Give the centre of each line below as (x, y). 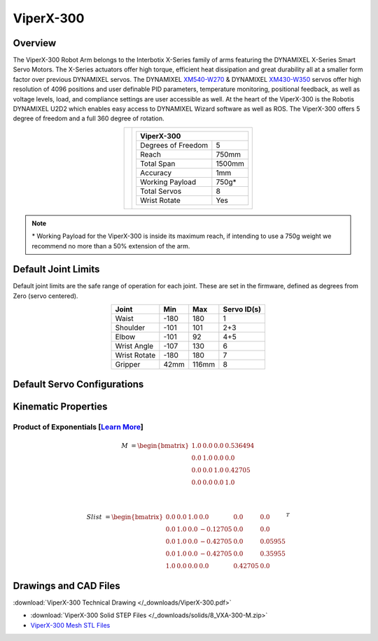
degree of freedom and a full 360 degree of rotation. (89, 118)
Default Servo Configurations (78, 384)
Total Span (158, 163)
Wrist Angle (134, 346)
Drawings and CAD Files (66, 585)
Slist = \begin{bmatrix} (125, 517)
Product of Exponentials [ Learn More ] (78, 427)
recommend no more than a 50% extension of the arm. (111, 246)
